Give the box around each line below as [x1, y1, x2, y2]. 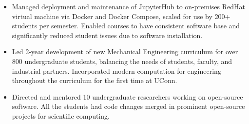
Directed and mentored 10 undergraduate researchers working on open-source [12, 91, 243, 102]
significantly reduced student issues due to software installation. [12, 30, 203, 40]
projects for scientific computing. [12, 110, 110, 121]
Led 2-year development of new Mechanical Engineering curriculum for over [12, 46, 238, 57]
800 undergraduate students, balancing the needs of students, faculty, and [12, 56, 232, 66]
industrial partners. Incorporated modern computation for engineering [12, 65, 221, 76]
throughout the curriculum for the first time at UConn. [12, 75, 177, 85]
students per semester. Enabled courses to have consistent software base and [12, 21, 240, 31]
